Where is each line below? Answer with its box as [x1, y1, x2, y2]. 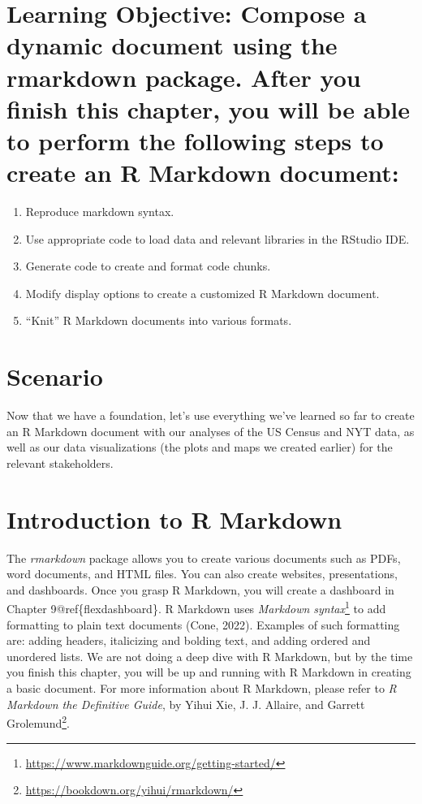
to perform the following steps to [6, 123, 384, 157]
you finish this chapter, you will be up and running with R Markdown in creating [6, 664, 411, 681]
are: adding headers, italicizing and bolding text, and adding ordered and [6, 632, 371, 649]
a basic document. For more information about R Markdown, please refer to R [6, 680, 397, 697]
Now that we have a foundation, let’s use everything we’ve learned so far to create [6, 407, 415, 424]
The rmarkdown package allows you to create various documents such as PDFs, [6, 549, 401, 566]
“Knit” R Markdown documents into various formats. [25, 312, 292, 329]
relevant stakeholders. [6, 454, 114, 471]
